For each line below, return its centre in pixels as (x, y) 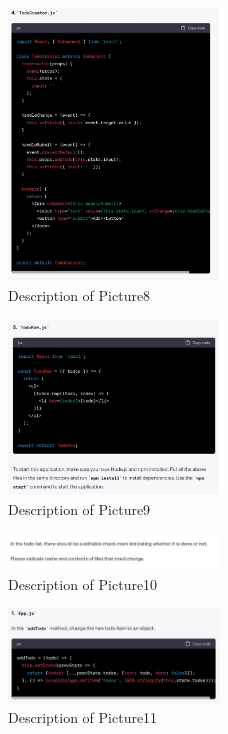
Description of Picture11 (83, 717)
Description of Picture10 (83, 583)
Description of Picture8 (79, 294)
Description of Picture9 (79, 509)
